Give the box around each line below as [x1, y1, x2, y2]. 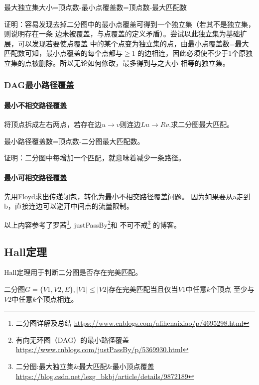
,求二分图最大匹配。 [169, 119, 234, 129]
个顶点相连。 [36, 293, 78, 304]
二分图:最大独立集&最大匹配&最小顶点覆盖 [15, 361, 154, 371]
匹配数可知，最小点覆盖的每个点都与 [4, 48, 123, 58]
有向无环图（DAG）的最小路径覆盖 [15, 334, 129, 345]
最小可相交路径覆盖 [4, 172, 67, 182]
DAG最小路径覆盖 [4, 79, 74, 91]
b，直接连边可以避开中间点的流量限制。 [4, 201, 133, 211]
